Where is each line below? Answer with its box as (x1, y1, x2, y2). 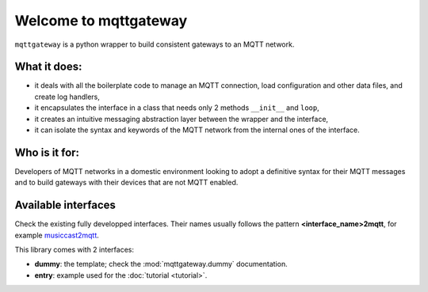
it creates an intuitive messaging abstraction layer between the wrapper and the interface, (34, 114, 329, 123)
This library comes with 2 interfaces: (14, 245, 135, 254)
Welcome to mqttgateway (14, 12, 188, 29)
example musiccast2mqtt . (14, 230, 99, 240)
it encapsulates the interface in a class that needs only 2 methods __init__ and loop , (34, 103, 320, 112)
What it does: (14, 60, 82, 74)
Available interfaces (14, 199, 117, 212)
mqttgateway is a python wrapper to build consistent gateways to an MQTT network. (14, 40, 295, 49)
